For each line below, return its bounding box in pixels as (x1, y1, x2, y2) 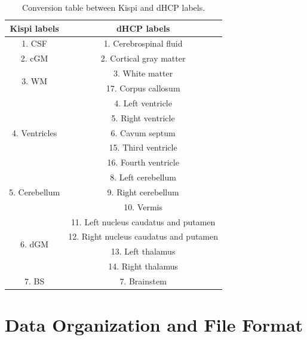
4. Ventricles (12, 126, 57, 139)
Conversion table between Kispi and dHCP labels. (22, 1, 205, 13)
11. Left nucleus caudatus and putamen (70, 215, 216, 228)
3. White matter (113, 67, 173, 79)
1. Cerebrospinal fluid (103, 37, 183, 50)
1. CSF (22, 37, 47, 50)
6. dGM (20, 237, 49, 250)
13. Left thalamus (110, 245, 176, 258)
